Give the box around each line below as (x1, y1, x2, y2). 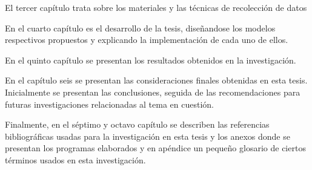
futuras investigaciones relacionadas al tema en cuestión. (5, 97, 214, 110)
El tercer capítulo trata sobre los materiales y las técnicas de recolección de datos (5, 1, 307, 13)
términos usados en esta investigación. (5, 153, 146, 166)
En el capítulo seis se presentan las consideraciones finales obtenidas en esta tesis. (5, 74, 308, 87)
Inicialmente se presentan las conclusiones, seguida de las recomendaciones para (5, 85, 300, 98)
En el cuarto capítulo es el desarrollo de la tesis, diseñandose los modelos (5, 21, 276, 34)
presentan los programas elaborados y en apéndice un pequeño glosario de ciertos (5, 142, 306, 154)
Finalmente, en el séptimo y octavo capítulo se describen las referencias (5, 118, 270, 131)
